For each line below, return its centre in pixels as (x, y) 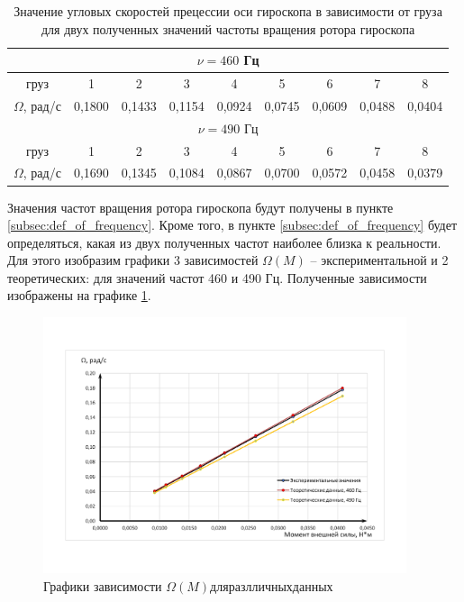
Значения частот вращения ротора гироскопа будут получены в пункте (200, 207)
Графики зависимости (103, 586)
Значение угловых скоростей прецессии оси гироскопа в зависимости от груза (228, 11)
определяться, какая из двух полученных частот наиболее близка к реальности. (224, 242)
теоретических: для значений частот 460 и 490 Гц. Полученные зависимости (217, 277)
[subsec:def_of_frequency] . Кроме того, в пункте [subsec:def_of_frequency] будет (232, 225)
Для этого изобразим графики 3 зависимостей (133, 260)
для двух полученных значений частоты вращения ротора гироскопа (228, 28)
